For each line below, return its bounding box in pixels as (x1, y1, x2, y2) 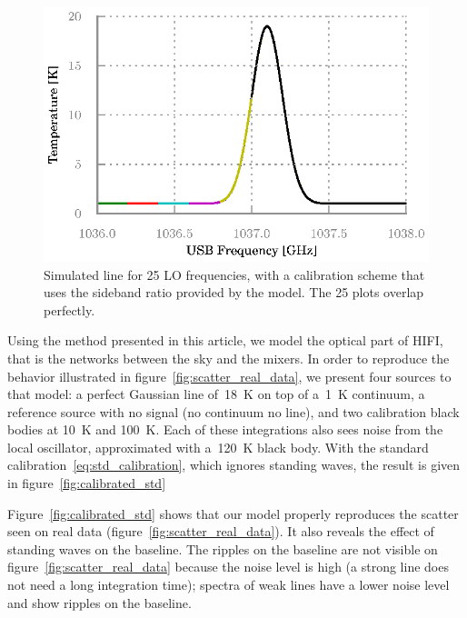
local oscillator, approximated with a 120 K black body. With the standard (7, 437, 429, 456)
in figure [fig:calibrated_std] (7, 473, 166, 493)
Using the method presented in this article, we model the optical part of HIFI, (7, 331, 443, 350)
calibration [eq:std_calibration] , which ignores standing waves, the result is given (7, 455, 461, 474)
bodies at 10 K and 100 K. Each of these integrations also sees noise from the (7, 420, 443, 439)
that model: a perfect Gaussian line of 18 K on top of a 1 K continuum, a (7, 384, 425, 404)
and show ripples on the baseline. (7, 593, 192, 612)
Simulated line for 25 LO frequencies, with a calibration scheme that (44, 264, 425, 284)
